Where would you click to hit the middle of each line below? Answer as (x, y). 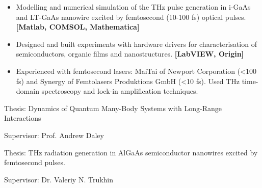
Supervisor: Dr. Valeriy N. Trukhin (59, 179)
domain (28, 91)
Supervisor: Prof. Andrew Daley (54, 135)
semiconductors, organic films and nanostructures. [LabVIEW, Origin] (130, 54)
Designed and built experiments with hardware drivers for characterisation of (136, 44)
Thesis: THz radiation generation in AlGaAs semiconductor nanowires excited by (131, 152)
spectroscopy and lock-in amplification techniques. (120, 91)
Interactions (23, 118)
